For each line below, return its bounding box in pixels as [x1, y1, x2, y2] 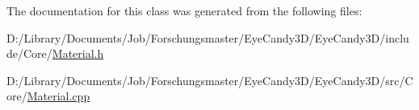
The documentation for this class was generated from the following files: [6, 2, 362, 18]
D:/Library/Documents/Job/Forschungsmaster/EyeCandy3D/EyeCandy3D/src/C [6, 71, 413, 88]
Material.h [52, 45, 104, 62]
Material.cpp [27, 88, 90, 104]
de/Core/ [6, 45, 52, 62]
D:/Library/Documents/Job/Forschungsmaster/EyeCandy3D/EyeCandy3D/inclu [6, 29, 409, 46]
